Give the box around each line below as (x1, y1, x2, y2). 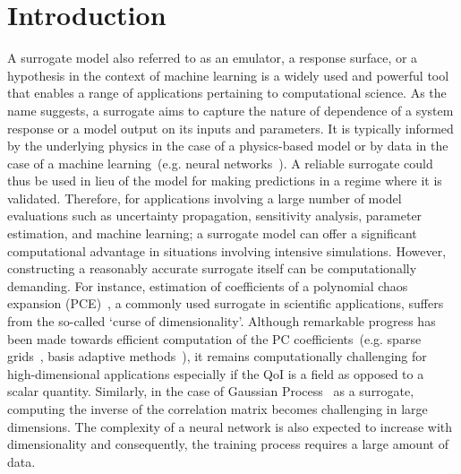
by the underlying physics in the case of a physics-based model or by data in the (7, 136, 448, 155)
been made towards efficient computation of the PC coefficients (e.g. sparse (7, 329, 422, 348)
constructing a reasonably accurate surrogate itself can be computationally (7, 259, 417, 278)
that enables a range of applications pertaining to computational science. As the (7, 83, 447, 102)
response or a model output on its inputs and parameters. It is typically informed (7, 118, 454, 137)
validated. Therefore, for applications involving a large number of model (7, 188, 402, 207)
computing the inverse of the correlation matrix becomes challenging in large (7, 400, 428, 418)
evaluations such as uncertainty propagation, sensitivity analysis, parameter (7, 206, 423, 225)
